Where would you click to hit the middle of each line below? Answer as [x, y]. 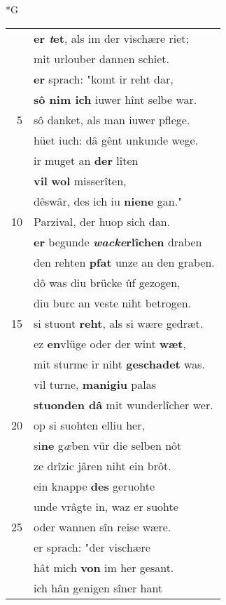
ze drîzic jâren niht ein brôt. [103, 465]
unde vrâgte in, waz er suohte [106, 506]
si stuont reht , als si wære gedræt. [119, 323]
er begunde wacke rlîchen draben [118, 241]
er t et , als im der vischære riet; [112, 38]
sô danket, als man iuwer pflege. [112, 119]
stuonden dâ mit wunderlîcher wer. [123, 404]
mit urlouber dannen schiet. [102, 58]
